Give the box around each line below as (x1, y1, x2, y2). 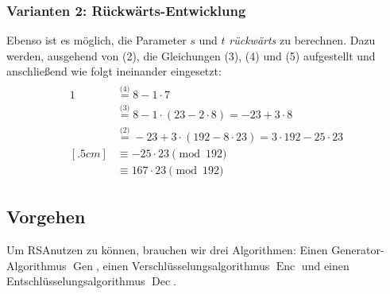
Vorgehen (6, 204, 86, 229)
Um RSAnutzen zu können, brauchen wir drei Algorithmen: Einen (6, 242, 328, 258)
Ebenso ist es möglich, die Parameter (6, 32, 187, 48)
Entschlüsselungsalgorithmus (6, 273, 145, 289)
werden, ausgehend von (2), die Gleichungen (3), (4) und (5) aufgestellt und (6, 47, 376, 64)
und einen (301, 257, 349, 273)
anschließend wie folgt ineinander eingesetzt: (6, 63, 222, 79)
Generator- (331, 242, 384, 258)
